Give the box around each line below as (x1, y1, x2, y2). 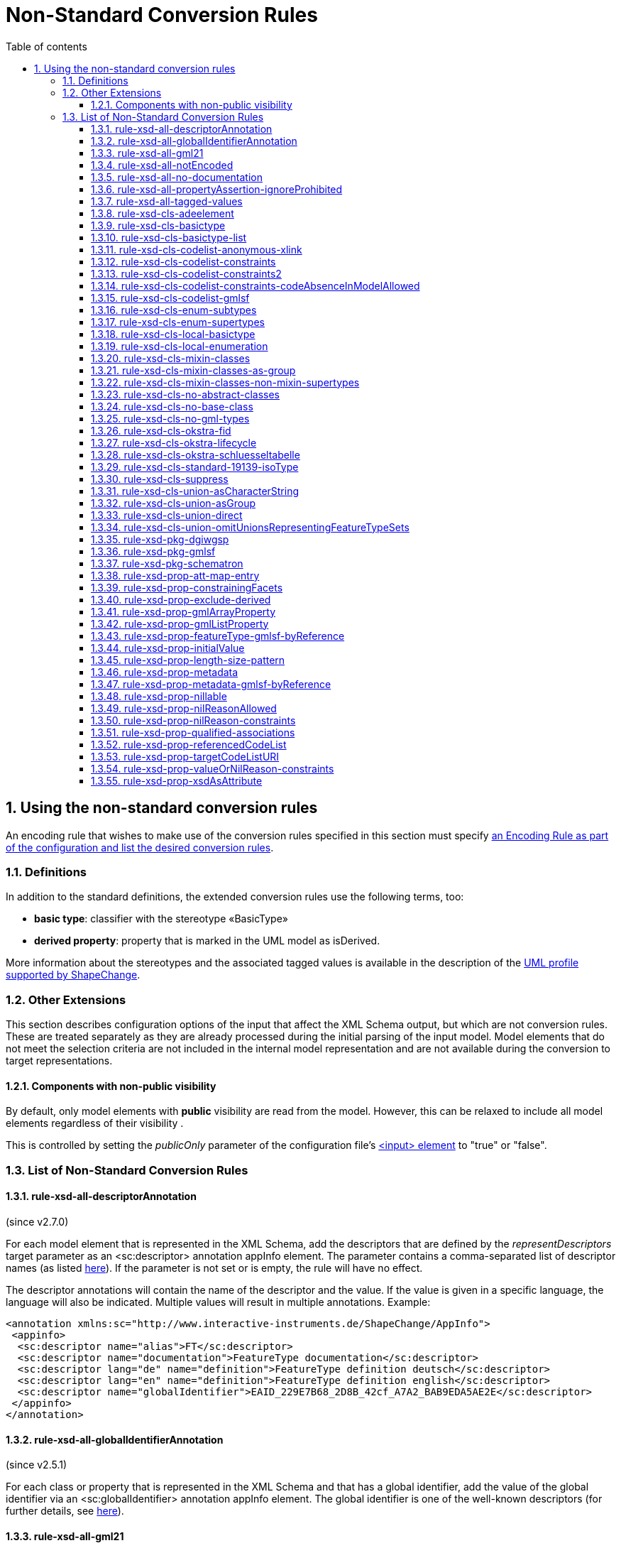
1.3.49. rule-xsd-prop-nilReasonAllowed (91, 702, 277, 714)
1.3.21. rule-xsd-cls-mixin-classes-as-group (91, 364, 296, 376)
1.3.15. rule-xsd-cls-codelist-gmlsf (91, 291, 250, 304)
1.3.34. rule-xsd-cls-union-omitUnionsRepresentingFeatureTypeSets (91, 520, 410, 533)
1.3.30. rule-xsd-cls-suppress (91, 472, 229, 485)
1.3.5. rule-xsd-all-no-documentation (91, 170, 263, 183)
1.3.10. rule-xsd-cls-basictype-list (91, 231, 247, 244)
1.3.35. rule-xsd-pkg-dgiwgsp (91, 533, 229, 545)
